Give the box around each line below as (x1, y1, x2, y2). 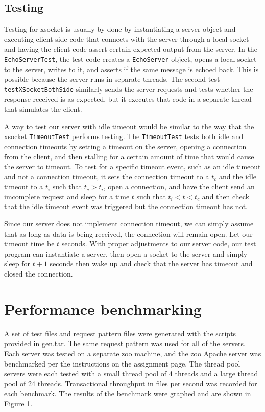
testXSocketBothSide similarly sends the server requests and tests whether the (4, 83, 253, 94)
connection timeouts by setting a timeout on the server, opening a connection (4, 141, 247, 151)
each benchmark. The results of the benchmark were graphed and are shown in (4, 388, 251, 399)
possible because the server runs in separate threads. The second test (4, 74, 220, 84)
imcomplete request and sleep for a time (4, 191, 130, 201)
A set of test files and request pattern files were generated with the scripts (4, 328, 236, 338)
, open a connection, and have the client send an (103, 181, 255, 192)
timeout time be (4, 238, 55, 249)
